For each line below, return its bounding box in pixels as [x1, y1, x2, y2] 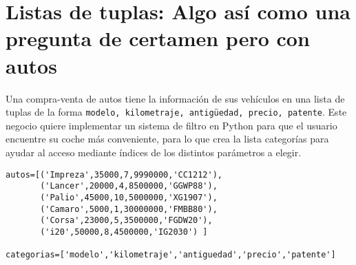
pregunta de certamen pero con [6, 24, 310, 52]
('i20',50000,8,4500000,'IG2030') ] [40, 226, 208, 237]
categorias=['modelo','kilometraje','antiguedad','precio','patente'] [6, 250, 336, 260]
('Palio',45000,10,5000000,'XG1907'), [40, 192, 218, 202]
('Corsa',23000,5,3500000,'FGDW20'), [40, 215, 213, 226]
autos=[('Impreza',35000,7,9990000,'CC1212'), [6, 169, 222, 180]
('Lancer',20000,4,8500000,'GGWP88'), [40, 181, 218, 191]
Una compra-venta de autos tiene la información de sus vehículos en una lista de [6, 91, 345, 105]
